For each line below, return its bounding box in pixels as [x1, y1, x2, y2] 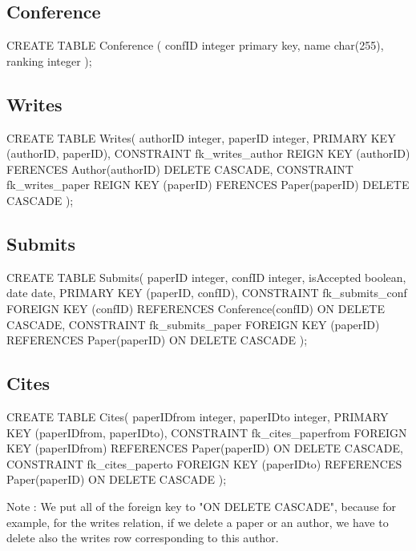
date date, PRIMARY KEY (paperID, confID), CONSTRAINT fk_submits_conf [6, 284, 407, 301]
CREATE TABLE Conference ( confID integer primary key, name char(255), [6, 37, 384, 54]
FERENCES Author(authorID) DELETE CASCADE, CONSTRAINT [6, 160, 353, 177]
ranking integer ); [6, 52, 92, 69]
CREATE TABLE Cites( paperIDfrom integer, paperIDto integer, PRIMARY [6, 408, 389, 424]
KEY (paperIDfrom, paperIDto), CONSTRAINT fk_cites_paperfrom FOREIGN [6, 424, 407, 440]
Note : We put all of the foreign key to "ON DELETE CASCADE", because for [6, 497, 397, 514]
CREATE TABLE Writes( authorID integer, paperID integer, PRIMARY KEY [6, 129, 396, 146]
